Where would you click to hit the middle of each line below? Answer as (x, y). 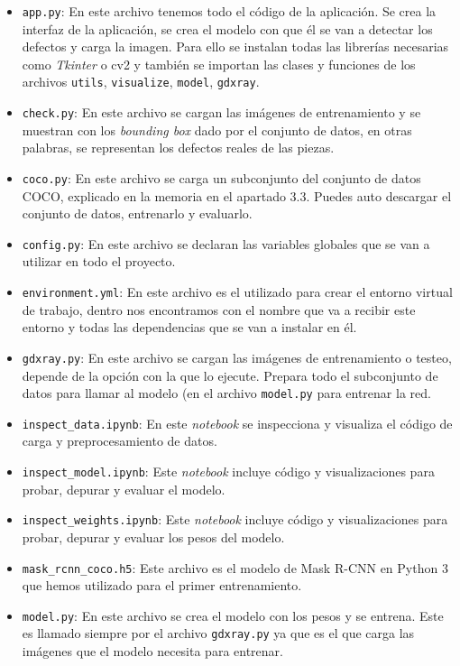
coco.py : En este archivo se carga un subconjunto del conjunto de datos (221, 177)
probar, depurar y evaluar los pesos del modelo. (153, 536)
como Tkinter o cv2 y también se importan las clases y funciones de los (219, 64)
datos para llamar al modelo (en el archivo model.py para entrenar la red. (226, 393)
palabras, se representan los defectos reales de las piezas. (178, 148)
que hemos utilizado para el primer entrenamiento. (162, 585)
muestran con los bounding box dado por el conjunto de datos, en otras (217, 129)
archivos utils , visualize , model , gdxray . (141, 82)
